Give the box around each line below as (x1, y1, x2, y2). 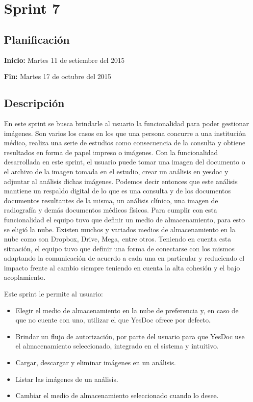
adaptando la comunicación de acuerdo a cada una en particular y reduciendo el (4, 253, 245, 263)
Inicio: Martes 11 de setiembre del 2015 (4, 54, 125, 65)
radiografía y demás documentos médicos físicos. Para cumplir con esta (4, 205, 217, 215)
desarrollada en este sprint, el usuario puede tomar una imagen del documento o (4, 157, 245, 167)
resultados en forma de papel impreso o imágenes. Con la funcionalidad (4, 147, 218, 157)
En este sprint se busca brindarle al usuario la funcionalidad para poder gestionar (4, 118, 249, 128)
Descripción (4, 95, 65, 110)
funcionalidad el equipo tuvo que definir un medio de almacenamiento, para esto (4, 214, 245, 224)
